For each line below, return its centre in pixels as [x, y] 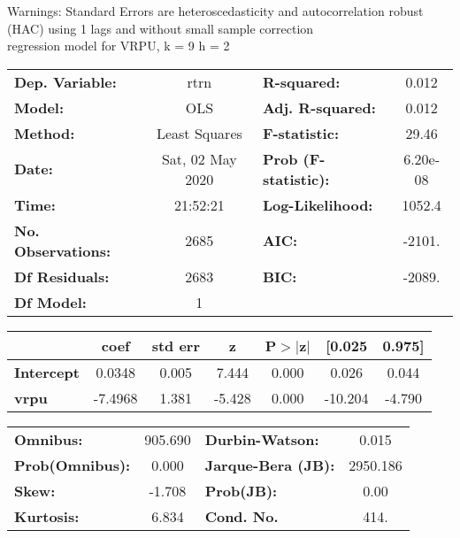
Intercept [47, 372]
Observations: [63, 250]
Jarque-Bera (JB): [270, 465]
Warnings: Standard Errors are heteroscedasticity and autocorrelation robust [215, 11]
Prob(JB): [241, 490]
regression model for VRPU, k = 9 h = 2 [119, 46]
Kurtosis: [47, 516]
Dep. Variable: [65, 81]
